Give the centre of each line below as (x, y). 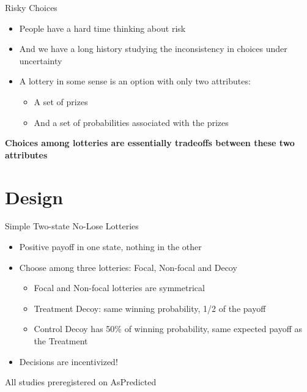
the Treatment (61, 341)
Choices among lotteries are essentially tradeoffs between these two (150, 143)
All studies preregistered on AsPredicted (81, 382)
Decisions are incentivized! (68, 361)
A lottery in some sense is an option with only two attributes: (135, 81)
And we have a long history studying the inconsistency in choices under (153, 49)
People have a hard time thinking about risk (102, 28)
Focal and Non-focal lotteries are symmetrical (119, 288)
